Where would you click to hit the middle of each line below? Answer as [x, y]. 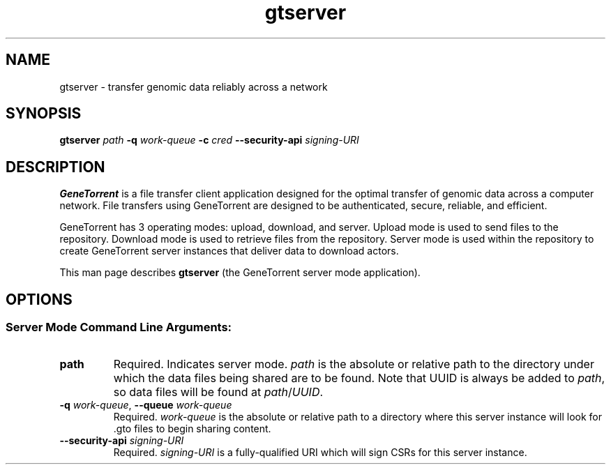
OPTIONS [39, 299]
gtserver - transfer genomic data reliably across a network [194, 86]
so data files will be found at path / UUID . [218, 392]
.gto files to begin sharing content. [192, 428]
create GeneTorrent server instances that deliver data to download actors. [229, 251]
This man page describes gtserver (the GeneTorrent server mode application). [240, 273]
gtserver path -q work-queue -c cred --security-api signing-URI [209, 140]
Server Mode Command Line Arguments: [119, 327]
